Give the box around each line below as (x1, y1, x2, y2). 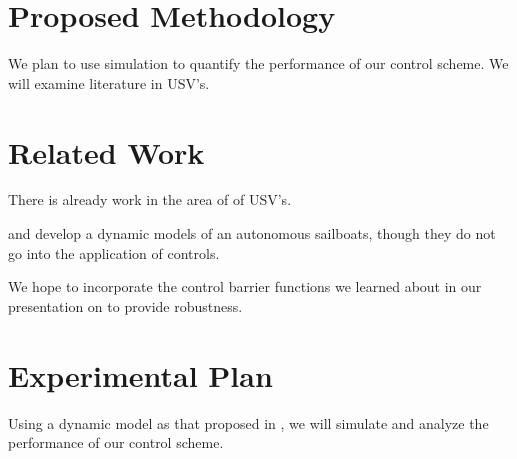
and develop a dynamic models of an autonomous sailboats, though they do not (8, 223, 496, 244)
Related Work (8, 131, 205, 172)
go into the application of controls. (8, 242, 220, 263)
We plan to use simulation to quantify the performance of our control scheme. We (8, 53, 509, 74)
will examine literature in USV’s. (8, 72, 210, 93)
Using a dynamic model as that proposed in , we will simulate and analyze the (8, 412, 489, 433)
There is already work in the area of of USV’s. (8, 189, 292, 210)
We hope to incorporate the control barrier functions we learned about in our (8, 276, 482, 297)
